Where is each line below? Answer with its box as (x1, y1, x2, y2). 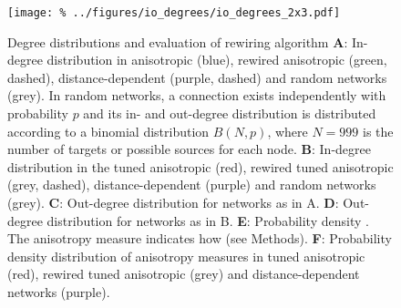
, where (267, 121, 308, 140)
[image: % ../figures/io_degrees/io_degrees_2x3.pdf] (7, 6, 341, 19)
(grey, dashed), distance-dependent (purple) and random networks (7, 175, 376, 194)
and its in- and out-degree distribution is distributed (83, 104, 376, 123)
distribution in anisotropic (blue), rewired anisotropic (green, (46, 50, 387, 69)
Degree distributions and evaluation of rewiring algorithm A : (7, 32, 348, 51)
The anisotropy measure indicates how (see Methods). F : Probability (7, 229, 392, 248)
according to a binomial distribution (7, 121, 210, 140)
